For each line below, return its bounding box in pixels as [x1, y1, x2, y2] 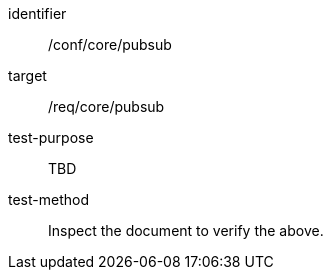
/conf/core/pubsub [48, 36, 172, 53]
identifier [8, 5, 67, 22]
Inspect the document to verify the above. [48, 222, 324, 239]
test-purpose [8, 129, 94, 146]
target [8, 67, 47, 84]
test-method [8, 191, 89, 208]
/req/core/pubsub [48, 98, 165, 115]
